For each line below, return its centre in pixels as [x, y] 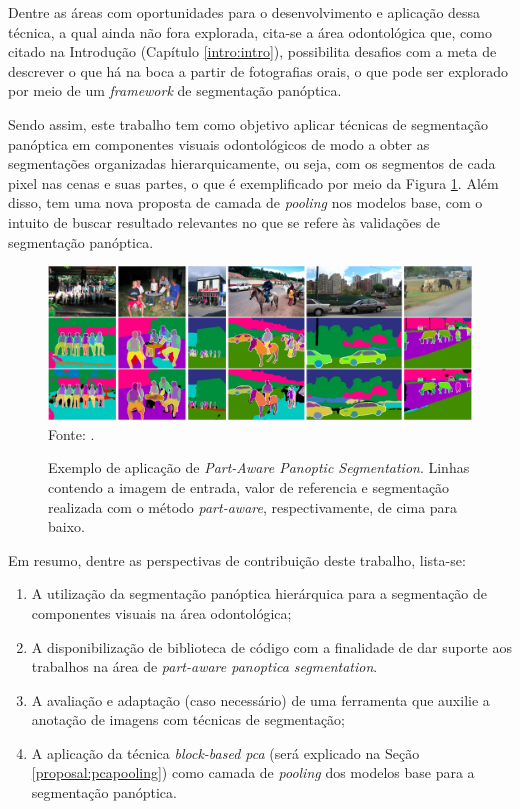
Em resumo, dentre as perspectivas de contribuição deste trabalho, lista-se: [237, 559]
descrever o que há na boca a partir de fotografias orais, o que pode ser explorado [258, 70]
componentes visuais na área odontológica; [161, 612]
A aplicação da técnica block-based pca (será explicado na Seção [225, 752]
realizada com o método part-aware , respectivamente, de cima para [253, 506]
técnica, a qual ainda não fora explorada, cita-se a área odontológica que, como [250, 31]
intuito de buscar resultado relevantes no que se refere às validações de [224, 221]
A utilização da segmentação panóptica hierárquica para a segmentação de [259, 593]
